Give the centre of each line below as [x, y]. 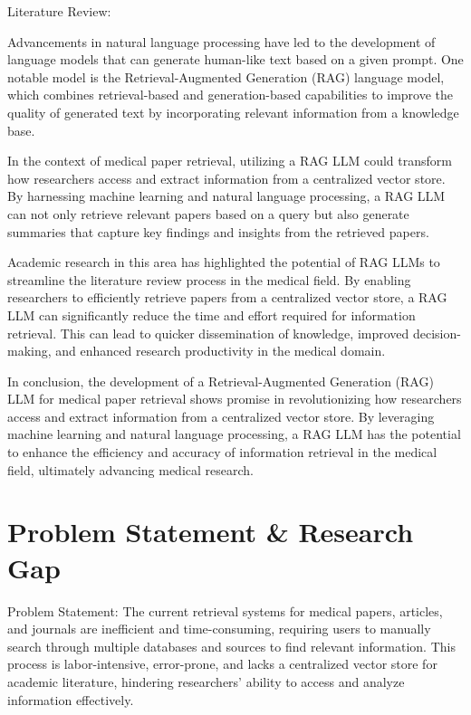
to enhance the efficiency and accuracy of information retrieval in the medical [222, 452]
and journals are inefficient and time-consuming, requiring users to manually [219, 629]
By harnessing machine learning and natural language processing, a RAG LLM [226, 196]
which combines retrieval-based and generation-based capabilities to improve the [230, 95]
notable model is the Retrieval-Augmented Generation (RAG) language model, [226, 76]
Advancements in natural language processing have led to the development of [221, 41]
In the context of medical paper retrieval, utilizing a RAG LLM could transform [230, 161]
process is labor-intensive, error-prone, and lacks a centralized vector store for [222, 664]
